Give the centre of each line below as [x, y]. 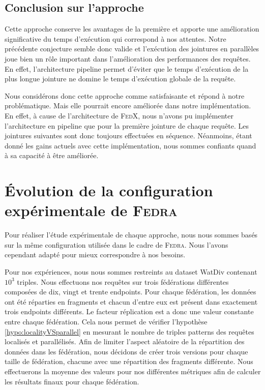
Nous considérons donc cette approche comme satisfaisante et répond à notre [125, 95]
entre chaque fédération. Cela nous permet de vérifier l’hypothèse [106, 321]
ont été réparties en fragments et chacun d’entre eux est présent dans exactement [131, 301]
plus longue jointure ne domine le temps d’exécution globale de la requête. [120, 79]
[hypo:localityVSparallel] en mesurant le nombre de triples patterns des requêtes [129, 331]
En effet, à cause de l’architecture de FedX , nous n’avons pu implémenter [119, 115]
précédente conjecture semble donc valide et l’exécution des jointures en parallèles [132, 49]
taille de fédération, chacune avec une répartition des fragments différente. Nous [129, 361]
